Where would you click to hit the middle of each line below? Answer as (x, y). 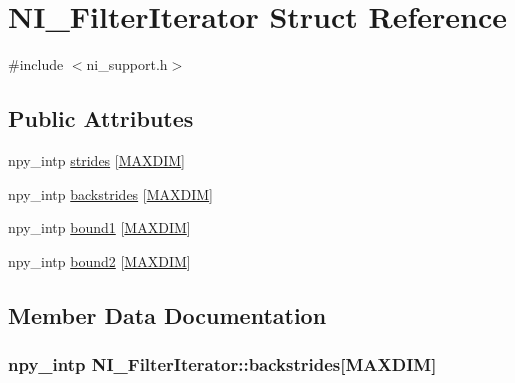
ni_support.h (127, 64)
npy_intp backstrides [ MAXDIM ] (111, 193)
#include (36, 64)
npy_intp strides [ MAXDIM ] (97, 159)
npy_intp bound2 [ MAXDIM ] (99, 260)
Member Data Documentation (167, 314)
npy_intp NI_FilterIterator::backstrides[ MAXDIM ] (222, 364)
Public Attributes (101, 118)
